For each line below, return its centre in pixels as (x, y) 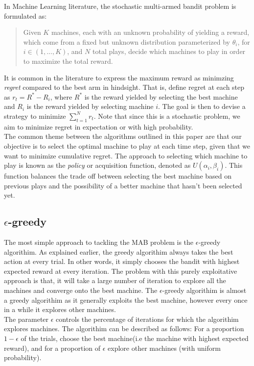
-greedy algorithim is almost (204, 290)
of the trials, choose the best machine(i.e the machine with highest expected (135, 338)
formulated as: (25, 15)
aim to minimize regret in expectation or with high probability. (99, 126)
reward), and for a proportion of (52, 348)
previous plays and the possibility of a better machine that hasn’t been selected (123, 185)
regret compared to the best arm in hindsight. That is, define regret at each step (124, 87)
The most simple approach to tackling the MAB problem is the (99, 242)
